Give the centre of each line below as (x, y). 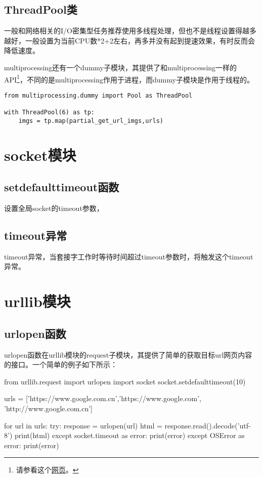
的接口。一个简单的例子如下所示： (61, 364)
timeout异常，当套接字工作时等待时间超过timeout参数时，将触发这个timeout (129, 256)
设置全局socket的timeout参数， (54, 208)
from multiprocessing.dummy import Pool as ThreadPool (98, 95)
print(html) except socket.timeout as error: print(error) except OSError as (129, 435)
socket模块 (40, 155)
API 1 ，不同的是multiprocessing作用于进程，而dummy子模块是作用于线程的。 (129, 78)
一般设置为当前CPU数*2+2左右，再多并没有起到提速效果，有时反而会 (140, 40)
